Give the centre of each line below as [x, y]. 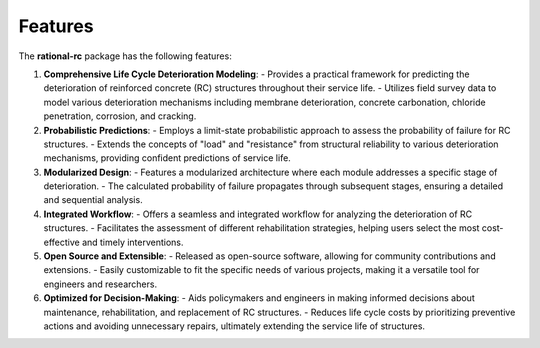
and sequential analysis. [93, 200]
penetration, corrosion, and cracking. [120, 116]
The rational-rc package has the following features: [125, 56]
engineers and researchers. [100, 284]
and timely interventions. [132, 242]
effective [61, 242]
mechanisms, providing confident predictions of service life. [167, 158]
